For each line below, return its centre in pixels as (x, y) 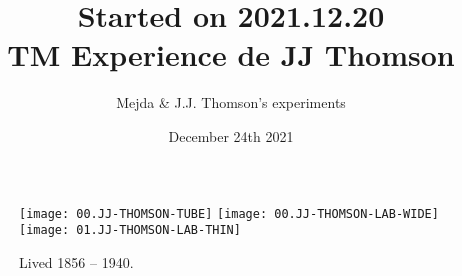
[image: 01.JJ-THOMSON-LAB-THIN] (130, 230)
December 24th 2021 (231, 135)
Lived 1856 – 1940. (76, 261)
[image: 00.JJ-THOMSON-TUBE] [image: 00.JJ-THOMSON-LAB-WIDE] (229, 213)
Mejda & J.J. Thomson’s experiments (231, 102)
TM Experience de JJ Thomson (231, 54)
